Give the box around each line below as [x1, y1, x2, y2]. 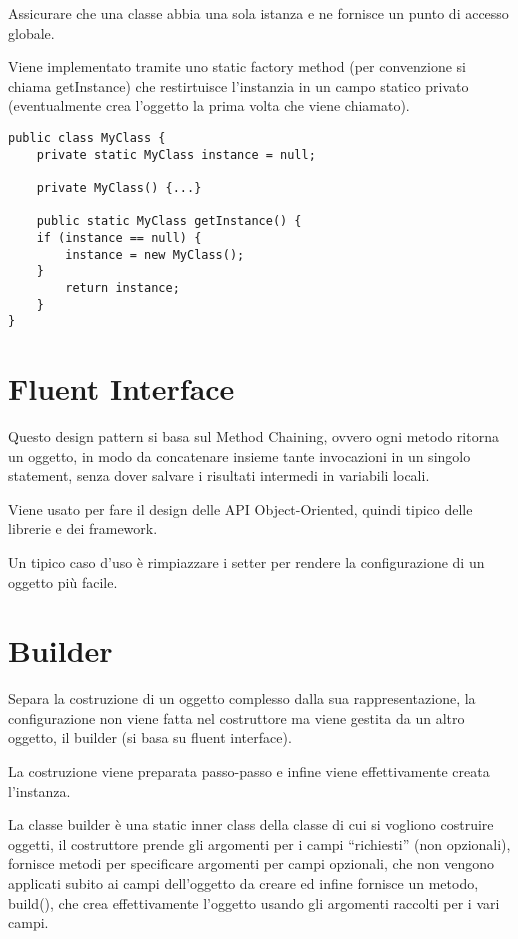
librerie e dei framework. [8, 518, 158, 539]
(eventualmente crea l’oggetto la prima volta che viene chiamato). [8, 95, 410, 116]
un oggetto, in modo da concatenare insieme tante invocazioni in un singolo [8, 445, 471, 466]
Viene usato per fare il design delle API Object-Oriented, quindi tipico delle [8, 498, 473, 519]
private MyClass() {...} [36, 180, 202, 195]
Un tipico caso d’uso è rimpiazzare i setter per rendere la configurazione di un [8, 551, 485, 572]
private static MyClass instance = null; [36, 147, 316, 162]
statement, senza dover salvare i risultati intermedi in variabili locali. [8, 465, 430, 486]
